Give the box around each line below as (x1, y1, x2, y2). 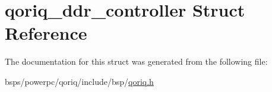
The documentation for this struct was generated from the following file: (5, 55, 268, 68)
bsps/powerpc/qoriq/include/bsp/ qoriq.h (5, 75, 154, 87)
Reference (5, 21, 87, 45)
